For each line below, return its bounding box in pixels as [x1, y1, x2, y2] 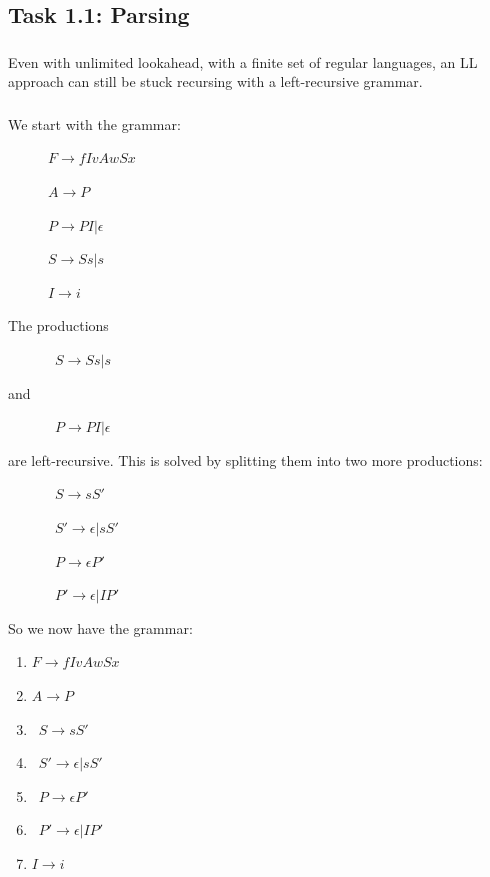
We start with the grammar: [8, 113, 181, 134]
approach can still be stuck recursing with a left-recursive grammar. [8, 71, 423, 92]
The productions [8, 315, 109, 336]
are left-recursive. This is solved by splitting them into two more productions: [8, 449, 483, 470]
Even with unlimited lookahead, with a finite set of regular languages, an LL [8, 51, 478, 72]
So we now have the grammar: [8, 617, 193, 638]
